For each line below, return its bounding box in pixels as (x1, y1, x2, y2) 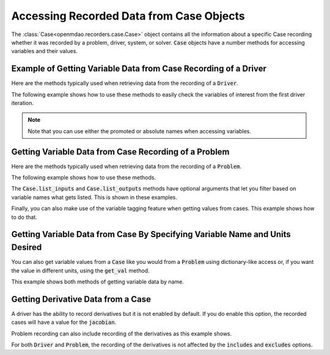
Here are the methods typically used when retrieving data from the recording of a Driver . (11, 79, 238, 87)
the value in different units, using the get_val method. (11, 266, 150, 274)
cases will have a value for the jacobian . (11, 318, 117, 326)
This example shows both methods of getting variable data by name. (11, 278, 185, 285)
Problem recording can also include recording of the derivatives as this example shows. (11, 330, 232, 337)
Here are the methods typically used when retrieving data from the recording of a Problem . (11, 163, 241, 170)
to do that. (11, 213, 38, 221)
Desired (11, 242, 42, 253)
